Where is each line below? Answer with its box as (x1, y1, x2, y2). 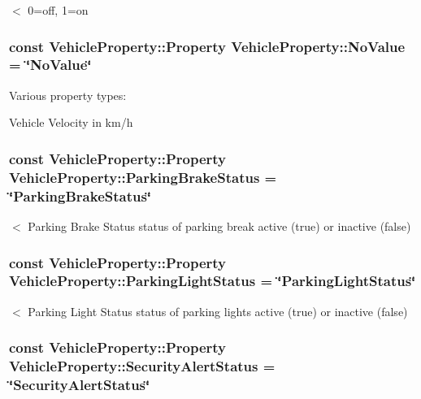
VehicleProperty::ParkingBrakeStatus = (9, 167, 277, 187)
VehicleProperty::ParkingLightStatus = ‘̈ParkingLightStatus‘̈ (9, 271, 416, 291)
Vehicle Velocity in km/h (9, 114, 133, 131)
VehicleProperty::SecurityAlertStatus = (9, 356, 276, 376)
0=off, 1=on (28, 2, 89, 18)
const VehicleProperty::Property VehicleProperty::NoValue (9, 36, 406, 56)
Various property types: (9, 86, 127, 103)
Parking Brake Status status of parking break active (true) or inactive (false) (28, 217, 411, 234)
